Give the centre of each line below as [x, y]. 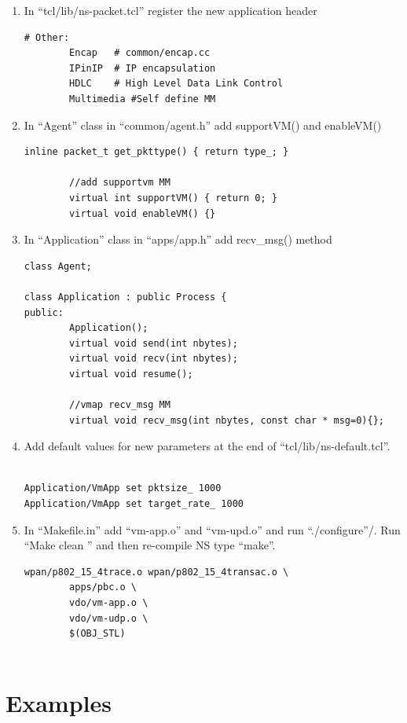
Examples [59, 702]
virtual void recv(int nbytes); [154, 359]
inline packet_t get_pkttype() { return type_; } [156, 152]
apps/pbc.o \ [103, 587]
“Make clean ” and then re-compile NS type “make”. [150, 545]
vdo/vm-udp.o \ [109, 618]
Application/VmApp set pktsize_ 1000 [123, 488]
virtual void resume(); [131, 374]
